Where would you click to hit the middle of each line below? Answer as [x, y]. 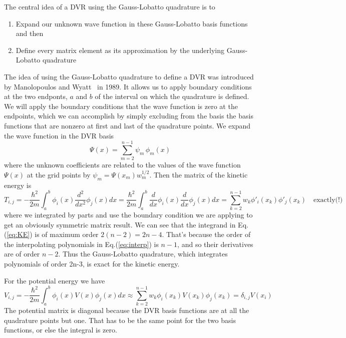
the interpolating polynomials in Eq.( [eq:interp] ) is [81, 244]
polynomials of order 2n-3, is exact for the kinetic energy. [92, 264]
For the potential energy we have [55, 280]
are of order [22, 254]
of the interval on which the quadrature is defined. [172, 96]
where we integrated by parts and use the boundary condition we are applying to [128, 215]
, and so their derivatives [215, 244]
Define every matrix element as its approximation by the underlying [120, 50]
